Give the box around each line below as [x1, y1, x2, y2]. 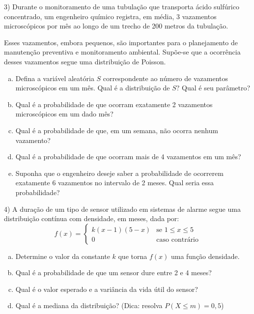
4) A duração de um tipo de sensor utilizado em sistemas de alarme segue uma [4, 203, 241, 214]
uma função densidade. [170, 251, 240, 261]
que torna [118, 251, 147, 261]
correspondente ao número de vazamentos [103, 73, 228, 83]
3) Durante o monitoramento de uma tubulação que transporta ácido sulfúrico [4, 1, 239, 11]
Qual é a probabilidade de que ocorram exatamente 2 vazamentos [15, 99, 213, 109]
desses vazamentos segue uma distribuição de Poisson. [4, 56, 166, 66]
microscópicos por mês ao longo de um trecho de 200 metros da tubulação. [4, 21, 228, 31]
